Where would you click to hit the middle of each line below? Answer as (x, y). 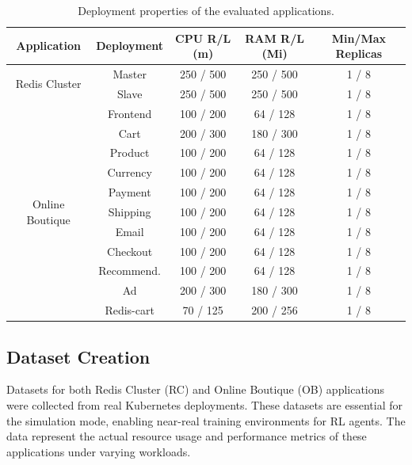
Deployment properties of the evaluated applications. (206, 10)
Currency (130, 172)
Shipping (130, 211)
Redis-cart (130, 310)
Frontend (130, 113)
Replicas (359, 53)
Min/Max (359, 38)
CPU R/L (203, 38)
